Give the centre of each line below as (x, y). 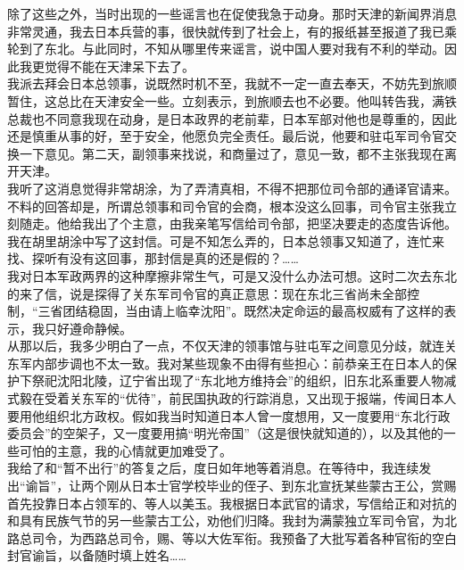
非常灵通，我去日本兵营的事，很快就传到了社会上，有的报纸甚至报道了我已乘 (232, 31)
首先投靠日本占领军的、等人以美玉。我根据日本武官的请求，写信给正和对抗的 (232, 503)
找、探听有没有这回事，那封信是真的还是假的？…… (153, 258)
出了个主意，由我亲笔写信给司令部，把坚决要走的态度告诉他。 (275, 223)
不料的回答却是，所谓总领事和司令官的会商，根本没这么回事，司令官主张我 (226, 206)
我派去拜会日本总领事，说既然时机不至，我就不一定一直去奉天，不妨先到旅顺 (232, 83)
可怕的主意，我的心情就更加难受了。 (125, 450)
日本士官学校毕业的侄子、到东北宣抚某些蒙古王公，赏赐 (294, 486)
